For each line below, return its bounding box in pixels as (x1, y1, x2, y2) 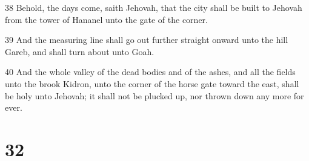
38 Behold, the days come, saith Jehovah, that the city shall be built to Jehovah (5, 1, 302, 13)
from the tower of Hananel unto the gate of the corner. (5, 13, 208, 25)
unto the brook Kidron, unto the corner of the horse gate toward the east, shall (5, 77, 299, 90)
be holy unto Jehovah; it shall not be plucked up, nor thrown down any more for (5, 89, 304, 102)
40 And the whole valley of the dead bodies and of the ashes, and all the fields (5, 65, 296, 78)
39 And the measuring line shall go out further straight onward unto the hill (5, 33, 288, 46)
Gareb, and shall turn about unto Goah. (5, 45, 154, 57)
